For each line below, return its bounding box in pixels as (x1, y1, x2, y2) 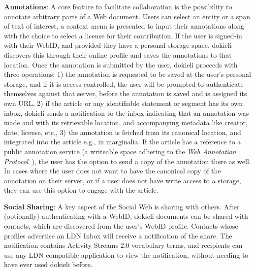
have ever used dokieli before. (4, 259, 93, 270)
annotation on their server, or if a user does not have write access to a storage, (4, 175, 241, 185)
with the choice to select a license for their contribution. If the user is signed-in (4, 30, 242, 40)
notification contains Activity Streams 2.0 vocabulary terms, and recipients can (4, 240, 243, 250)
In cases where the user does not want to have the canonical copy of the (4, 166, 221, 176)
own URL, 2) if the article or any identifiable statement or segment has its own (4, 98, 243, 108)
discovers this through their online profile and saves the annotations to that (4, 49, 232, 60)
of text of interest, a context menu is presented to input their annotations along (4, 21, 245, 31)
